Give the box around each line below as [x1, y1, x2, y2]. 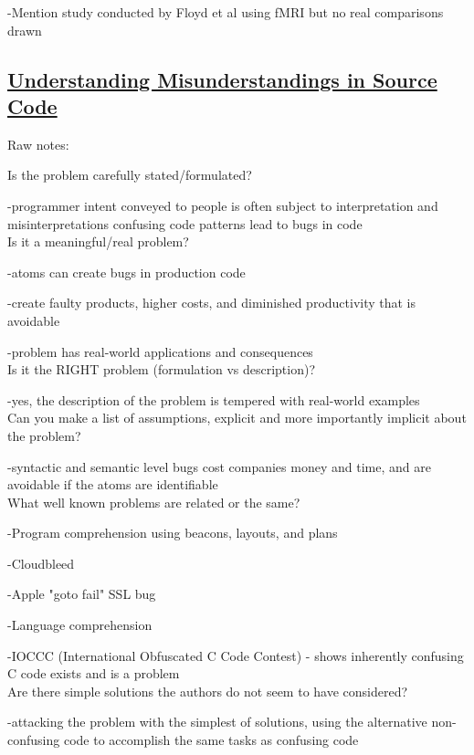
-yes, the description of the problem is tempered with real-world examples [7, 390, 420, 409]
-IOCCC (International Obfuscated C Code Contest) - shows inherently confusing [7, 645, 464, 665]
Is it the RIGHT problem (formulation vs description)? [7, 360, 316, 379]
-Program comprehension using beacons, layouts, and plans [7, 523, 338, 542]
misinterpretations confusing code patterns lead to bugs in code [7, 214, 363, 233]
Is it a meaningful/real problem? [7, 232, 189, 251]
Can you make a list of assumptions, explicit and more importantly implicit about [7, 408, 467, 427]
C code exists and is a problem [7, 664, 180, 683]
